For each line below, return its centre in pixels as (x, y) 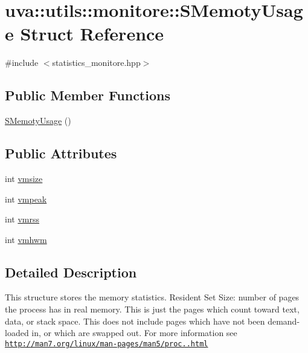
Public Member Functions (88, 95)
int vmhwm (26, 239)
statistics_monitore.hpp (96, 63)
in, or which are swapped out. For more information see (134, 333)
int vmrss (22, 219)
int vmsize (24, 178)
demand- (284, 321)
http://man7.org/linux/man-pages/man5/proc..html (107, 344)
